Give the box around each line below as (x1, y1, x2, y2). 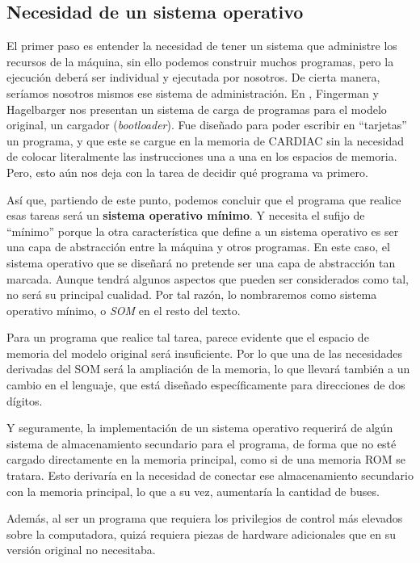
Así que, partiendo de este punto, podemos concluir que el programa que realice (6, 191, 401, 208)
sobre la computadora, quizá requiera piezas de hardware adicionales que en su (6, 525, 396, 542)
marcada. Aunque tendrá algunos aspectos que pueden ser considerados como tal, (6, 270, 409, 287)
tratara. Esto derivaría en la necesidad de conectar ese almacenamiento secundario (6, 467, 414, 484)
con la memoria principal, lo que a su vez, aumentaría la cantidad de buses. (6, 482, 380, 499)
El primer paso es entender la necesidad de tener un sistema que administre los (6, 37, 397, 54)
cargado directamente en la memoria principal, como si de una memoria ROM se (6, 451, 405, 468)
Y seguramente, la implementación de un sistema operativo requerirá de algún (6, 419, 393, 436)
